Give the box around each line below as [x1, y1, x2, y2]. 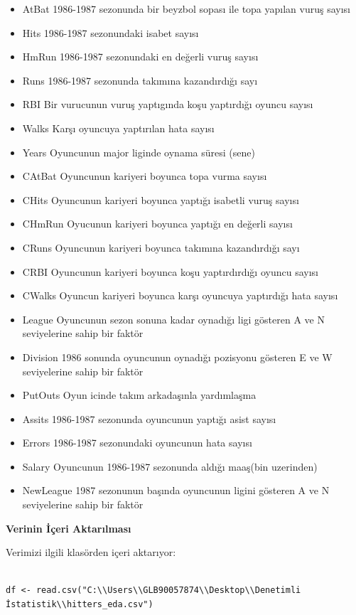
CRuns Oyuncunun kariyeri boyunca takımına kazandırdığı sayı [22, 240, 300, 255]
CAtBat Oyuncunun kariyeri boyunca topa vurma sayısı [22, 169, 267, 183]
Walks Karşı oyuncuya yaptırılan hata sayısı [22, 120, 215, 135]
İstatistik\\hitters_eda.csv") [6, 599, 153, 610]
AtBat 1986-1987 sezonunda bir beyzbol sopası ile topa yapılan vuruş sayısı [22, 1, 350, 16]
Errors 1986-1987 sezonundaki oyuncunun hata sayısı [22, 435, 252, 450]
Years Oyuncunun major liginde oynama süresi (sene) [22, 144, 255, 159]
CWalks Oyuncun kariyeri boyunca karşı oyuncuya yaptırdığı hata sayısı [22, 288, 338, 303]
